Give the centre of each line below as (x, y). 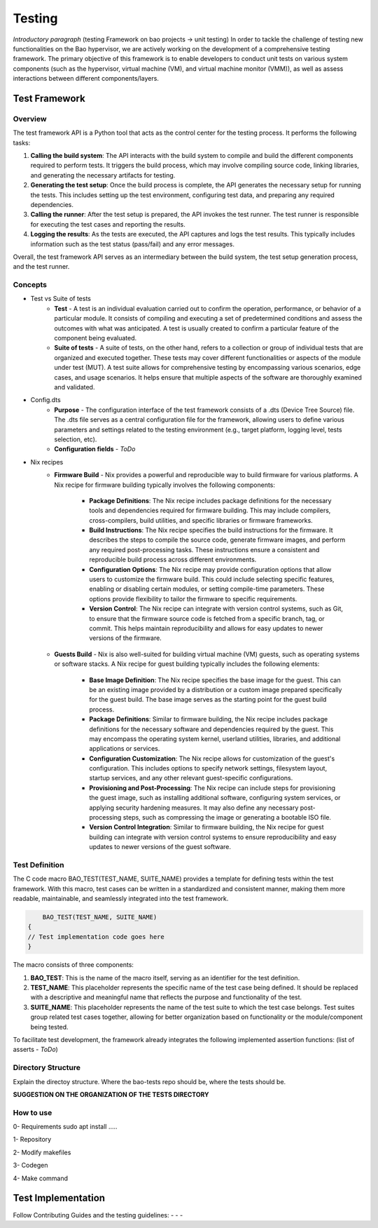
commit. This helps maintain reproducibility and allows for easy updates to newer (206, 628)
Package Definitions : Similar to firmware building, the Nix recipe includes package (209, 719)
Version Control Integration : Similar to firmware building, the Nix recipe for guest (206, 827)
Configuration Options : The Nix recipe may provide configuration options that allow (210, 569)
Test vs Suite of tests (61, 299)
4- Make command (41, 1178)
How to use (33, 1112)
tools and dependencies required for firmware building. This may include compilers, (210, 510)
